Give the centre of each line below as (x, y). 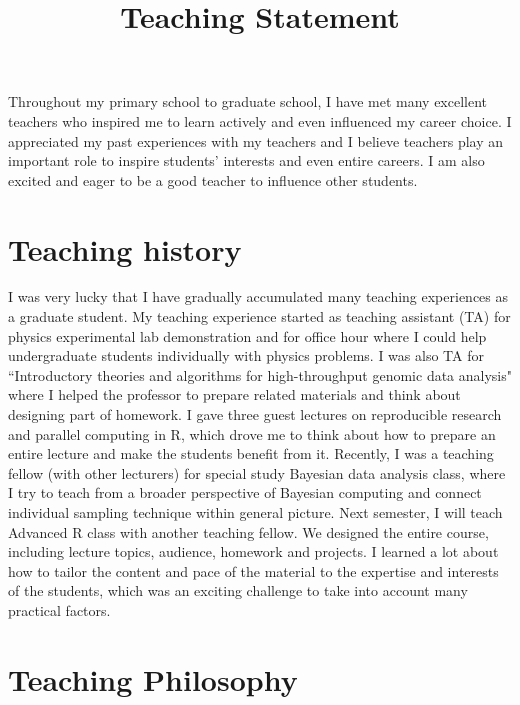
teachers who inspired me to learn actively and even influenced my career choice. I (260, 120)
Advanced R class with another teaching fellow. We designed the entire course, (248, 531)
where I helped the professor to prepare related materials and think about (234, 394)
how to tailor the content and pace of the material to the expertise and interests (253, 570)
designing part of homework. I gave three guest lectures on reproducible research (255, 414)
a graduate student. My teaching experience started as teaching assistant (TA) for (259, 316)
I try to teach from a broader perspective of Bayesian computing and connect (245, 492)
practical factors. (59, 609)
